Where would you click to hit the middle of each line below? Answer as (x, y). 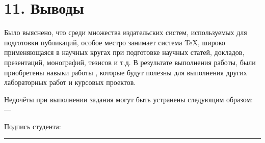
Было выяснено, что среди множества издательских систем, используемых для (126, 32)
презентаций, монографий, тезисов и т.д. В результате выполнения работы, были (130, 62)
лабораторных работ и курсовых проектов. (70, 82)
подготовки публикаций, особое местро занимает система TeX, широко (115, 42)
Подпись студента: (33, 126)
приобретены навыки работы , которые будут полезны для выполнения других (126, 72)
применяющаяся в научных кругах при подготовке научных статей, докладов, (124, 52)
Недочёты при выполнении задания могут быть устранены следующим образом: (129, 99)
